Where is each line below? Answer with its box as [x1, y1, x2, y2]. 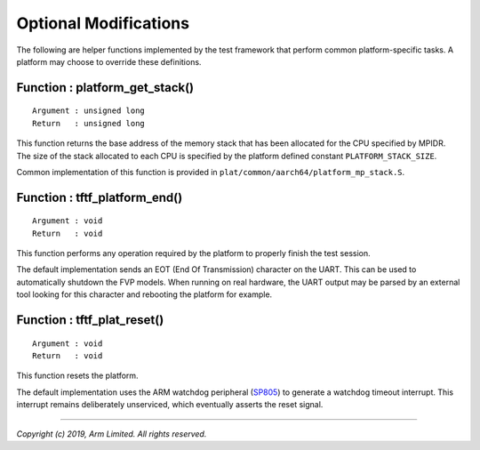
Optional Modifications [16, 13, 190, 33]
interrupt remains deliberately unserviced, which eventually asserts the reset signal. [16, 399, 324, 410]
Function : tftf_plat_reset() [16, 312, 164, 328]
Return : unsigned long [32, 118, 146, 128]
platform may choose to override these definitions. [16, 56, 202, 67]
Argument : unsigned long [32, 106, 146, 116]
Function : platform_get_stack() [16, 80, 195, 95]
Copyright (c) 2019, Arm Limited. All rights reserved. [16, 428, 207, 439]
